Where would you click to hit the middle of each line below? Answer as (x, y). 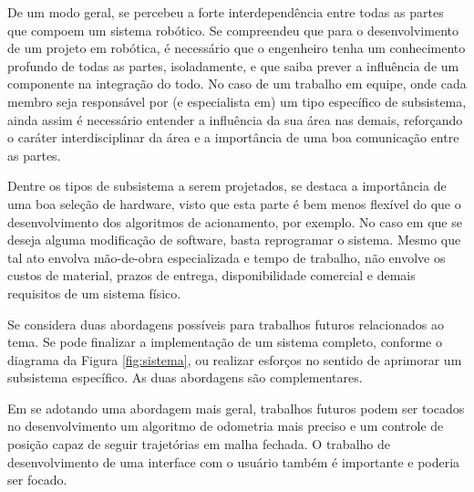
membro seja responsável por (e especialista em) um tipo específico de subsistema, (237, 101)
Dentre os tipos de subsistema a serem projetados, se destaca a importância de (227, 186)
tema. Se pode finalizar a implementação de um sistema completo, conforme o (225, 342)
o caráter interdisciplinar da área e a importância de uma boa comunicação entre (233, 137)
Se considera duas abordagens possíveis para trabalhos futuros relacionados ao (226, 324)
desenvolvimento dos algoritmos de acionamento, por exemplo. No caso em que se (235, 221)
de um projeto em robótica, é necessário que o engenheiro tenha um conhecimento (237, 48)
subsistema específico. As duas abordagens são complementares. (185, 377)
